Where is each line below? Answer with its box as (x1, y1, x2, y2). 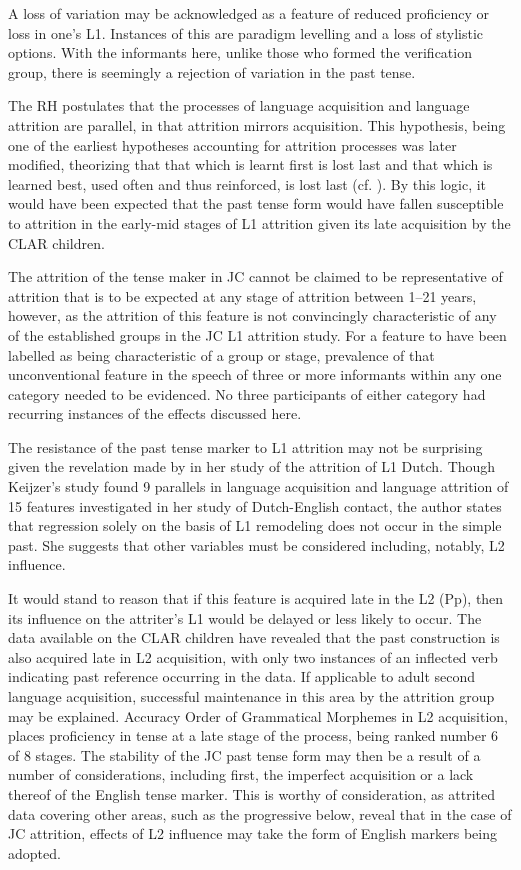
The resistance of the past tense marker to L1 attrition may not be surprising (8, 436, 483, 457)
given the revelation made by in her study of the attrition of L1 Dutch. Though (8, 456, 496, 477)
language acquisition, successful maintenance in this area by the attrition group (8, 686, 495, 706)
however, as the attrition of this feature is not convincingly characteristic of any (8, 305, 497, 326)
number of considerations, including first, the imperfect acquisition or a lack (8, 764, 474, 785)
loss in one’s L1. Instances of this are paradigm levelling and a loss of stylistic (8, 22, 484, 43)
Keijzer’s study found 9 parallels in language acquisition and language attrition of (8, 476, 509, 497)
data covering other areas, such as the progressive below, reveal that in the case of (8, 803, 512, 824)
